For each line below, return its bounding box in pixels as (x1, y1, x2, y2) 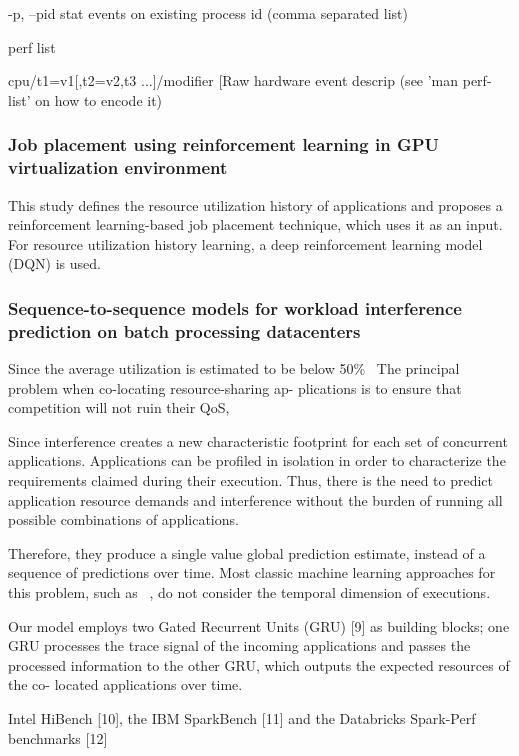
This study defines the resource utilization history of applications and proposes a (8, 194, 503, 215)
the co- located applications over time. (8, 674, 243, 695)
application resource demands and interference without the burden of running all (8, 489, 503, 510)
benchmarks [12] (8, 727, 108, 748)
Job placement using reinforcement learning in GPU (8, 132, 440, 157)
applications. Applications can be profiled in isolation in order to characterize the (8, 450, 506, 471)
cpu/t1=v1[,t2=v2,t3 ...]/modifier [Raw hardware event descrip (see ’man (8, 70, 459, 91)
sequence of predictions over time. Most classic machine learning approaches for (8, 562, 496, 583)
